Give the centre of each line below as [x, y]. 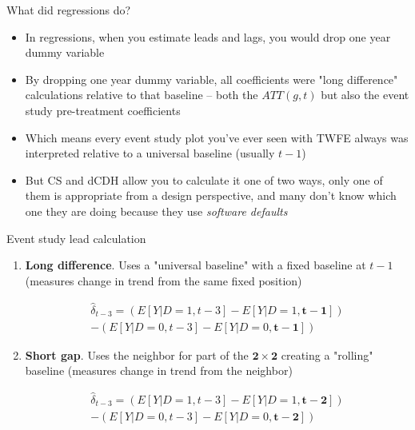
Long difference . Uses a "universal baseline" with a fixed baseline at [196, 265]
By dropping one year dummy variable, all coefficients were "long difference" [211, 79]
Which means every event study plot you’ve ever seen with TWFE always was [217, 137]
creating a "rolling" [327, 354]
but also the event [365, 95]
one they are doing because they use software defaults [156, 211]
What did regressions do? [69, 10]
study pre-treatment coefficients [103, 110]
